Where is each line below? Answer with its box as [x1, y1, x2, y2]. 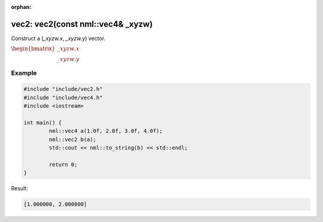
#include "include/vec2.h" [23, 86, 103, 93]
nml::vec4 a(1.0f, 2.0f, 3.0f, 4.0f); [48, 127, 163, 135]
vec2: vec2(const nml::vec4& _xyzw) [11, 19, 153, 29]
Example [11, 69, 37, 77]
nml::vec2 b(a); [48, 136, 97, 143]
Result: [11, 185, 28, 192]
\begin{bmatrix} [11, 45, 56, 52]
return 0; [48, 161, 78, 168]
